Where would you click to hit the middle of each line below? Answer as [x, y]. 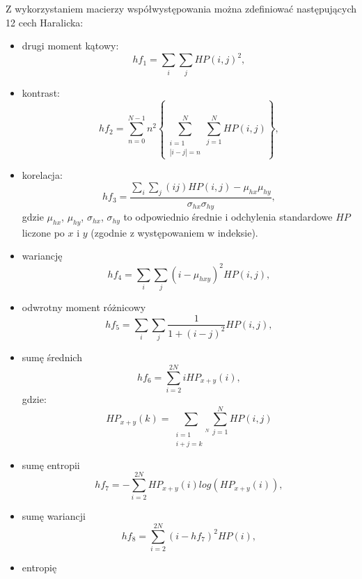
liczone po [43, 232]
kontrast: [41, 92]
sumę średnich [52, 357]
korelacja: [42, 175]
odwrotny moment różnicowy [84, 307]
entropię [39, 568]
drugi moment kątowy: [70, 46]
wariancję [42, 256]
